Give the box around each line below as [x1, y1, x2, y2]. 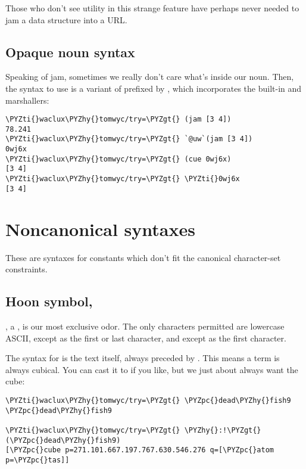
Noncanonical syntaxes [5, 216, 195, 241]
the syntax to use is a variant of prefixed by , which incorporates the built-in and [5, 82, 302, 94]
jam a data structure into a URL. [5, 13, 127, 26]
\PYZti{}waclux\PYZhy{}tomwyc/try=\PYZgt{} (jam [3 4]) [5, 115, 232, 124]
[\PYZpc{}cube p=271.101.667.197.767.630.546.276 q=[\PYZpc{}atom [5, 446, 274, 455]
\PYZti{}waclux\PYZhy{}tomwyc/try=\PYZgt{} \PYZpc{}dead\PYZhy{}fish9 [5, 396, 291, 405]
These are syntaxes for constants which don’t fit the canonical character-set [5, 251, 281, 263]
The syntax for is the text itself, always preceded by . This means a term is [5, 352, 280, 364]
